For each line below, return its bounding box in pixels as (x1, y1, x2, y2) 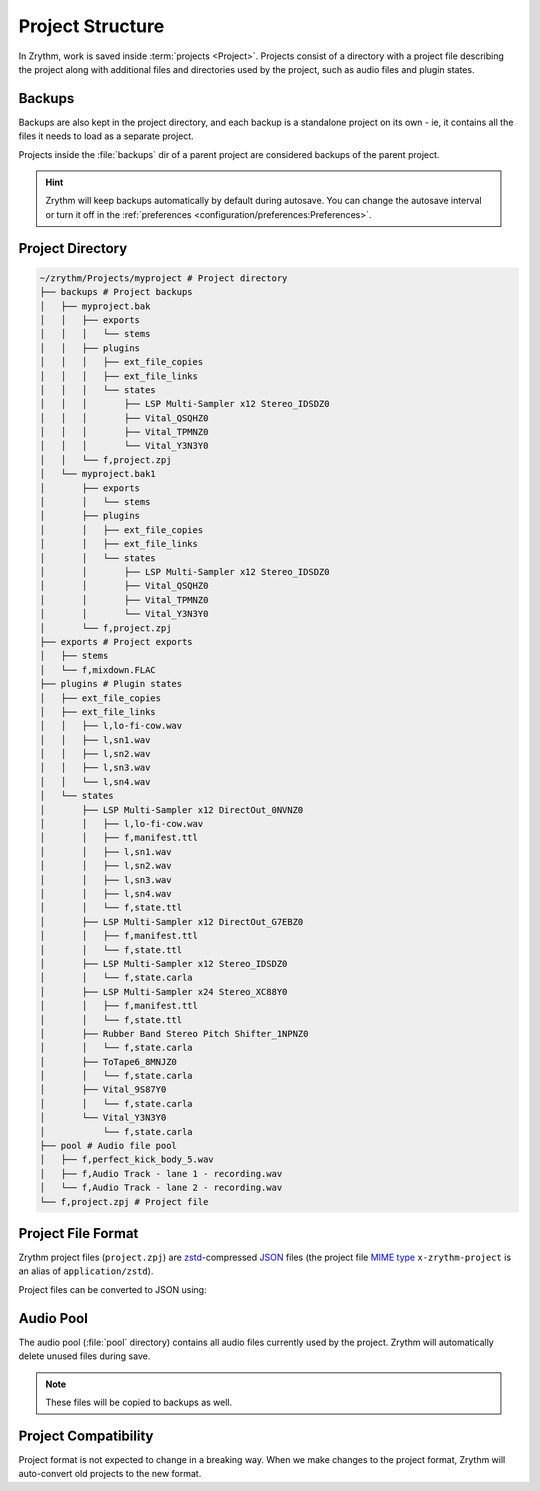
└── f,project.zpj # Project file (39, 1196, 209, 1207)
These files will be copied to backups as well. (45, 1396, 233, 1408)
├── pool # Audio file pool (39, 1140, 177, 1152)
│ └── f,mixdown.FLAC (39, 664, 157, 675)
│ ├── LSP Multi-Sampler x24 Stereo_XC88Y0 (39, 986, 288, 997)
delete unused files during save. (18, 1350, 151, 1362)
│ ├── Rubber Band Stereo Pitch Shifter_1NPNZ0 (39, 1028, 309, 1039)
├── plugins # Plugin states (39, 678, 183, 690)
